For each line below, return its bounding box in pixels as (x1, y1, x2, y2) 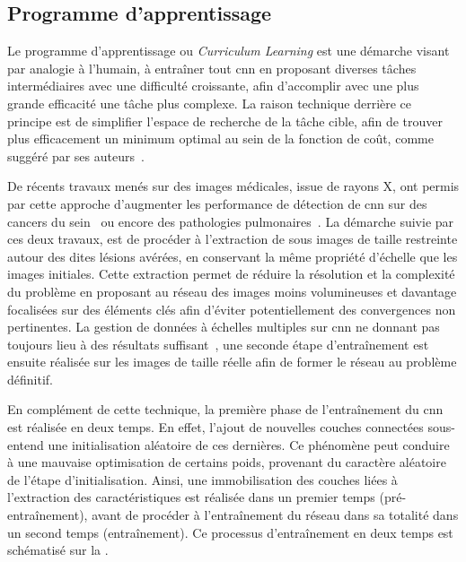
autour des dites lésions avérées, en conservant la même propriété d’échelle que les (7, 246, 458, 265)
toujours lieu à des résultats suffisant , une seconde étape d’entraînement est (7, 334, 429, 353)
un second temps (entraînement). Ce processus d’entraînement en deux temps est (7, 523, 453, 541)
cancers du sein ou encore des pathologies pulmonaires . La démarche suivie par (7, 212, 454, 230)
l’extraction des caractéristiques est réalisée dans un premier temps (7, 488, 375, 506)
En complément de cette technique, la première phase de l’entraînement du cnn (7, 400, 444, 419)
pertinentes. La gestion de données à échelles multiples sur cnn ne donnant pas (7, 317, 440, 336)
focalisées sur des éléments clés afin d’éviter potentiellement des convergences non (7, 299, 456, 318)
